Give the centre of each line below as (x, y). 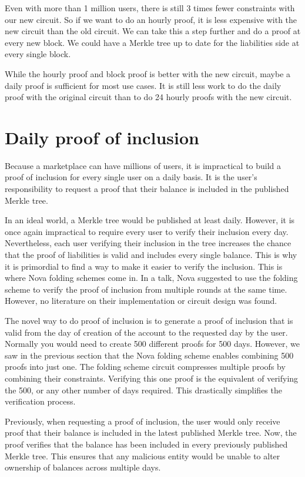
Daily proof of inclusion (102, 137)
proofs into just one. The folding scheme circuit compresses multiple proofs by (145, 367)
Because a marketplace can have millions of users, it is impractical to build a (143, 165)
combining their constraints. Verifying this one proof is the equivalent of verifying (152, 378)
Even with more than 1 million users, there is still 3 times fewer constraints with (150, 8)
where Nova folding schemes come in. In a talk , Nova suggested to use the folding (151, 278)
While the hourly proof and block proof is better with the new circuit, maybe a (148, 73)
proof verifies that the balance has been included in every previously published (146, 444)
